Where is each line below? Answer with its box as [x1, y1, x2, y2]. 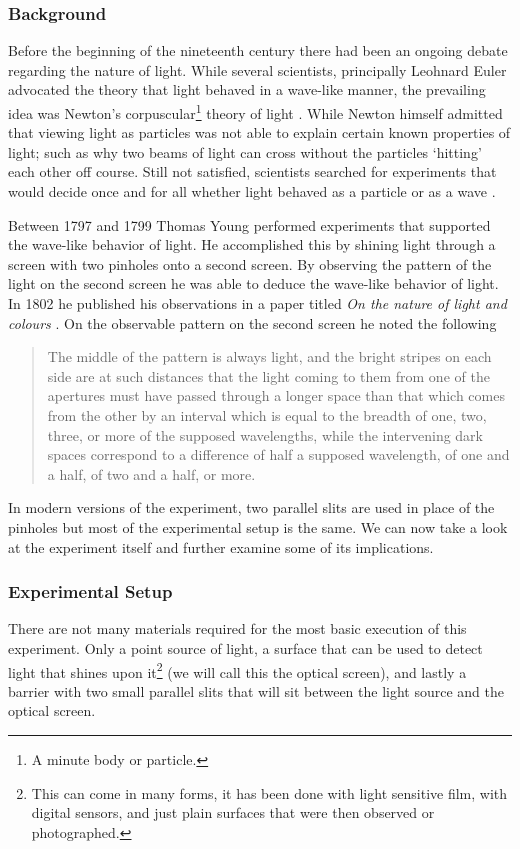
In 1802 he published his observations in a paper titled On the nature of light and [8, 293, 507, 313]
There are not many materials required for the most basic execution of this [8, 618, 467, 639]
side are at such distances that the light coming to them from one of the [47, 365, 490, 386]
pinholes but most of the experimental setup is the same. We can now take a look [8, 516, 508, 537]
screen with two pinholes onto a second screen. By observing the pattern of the [8, 253, 492, 274]
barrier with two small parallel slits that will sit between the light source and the [8, 680, 505, 701]
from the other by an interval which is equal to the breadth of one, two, [47, 404, 487, 425]
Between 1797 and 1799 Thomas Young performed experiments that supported [8, 214, 491, 235]
